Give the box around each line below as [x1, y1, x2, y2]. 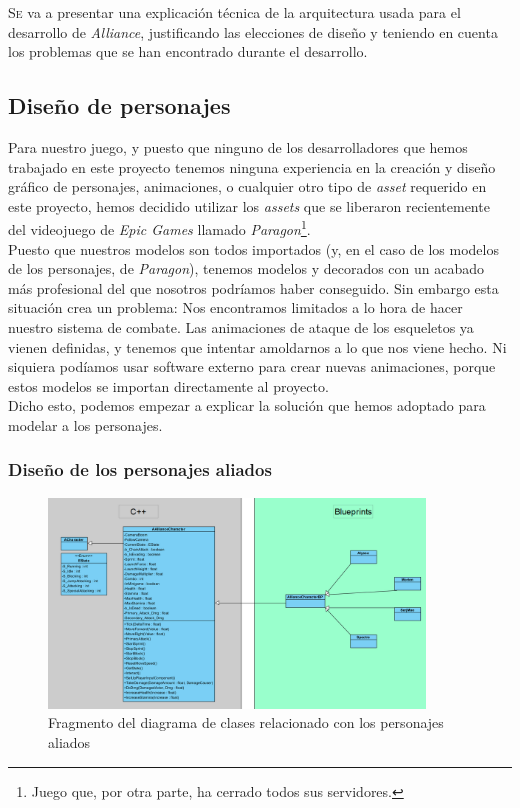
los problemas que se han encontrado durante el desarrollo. [8, 41, 368, 62]
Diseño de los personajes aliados [8, 457, 272, 482]
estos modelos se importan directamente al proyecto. [8, 375, 329, 396]
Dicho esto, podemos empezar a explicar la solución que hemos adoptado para [8, 395, 486, 416]
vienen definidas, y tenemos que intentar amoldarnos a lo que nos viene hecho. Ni [8, 336, 507, 357]
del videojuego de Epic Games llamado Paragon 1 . [8, 216, 311, 240]
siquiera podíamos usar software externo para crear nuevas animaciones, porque [8, 356, 496, 377]
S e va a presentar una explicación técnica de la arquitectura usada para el [8, 2, 461, 22]
